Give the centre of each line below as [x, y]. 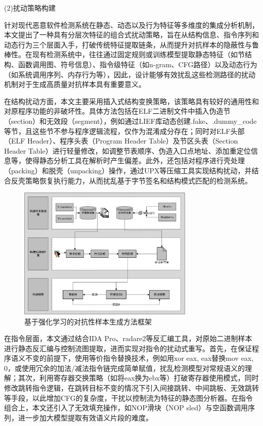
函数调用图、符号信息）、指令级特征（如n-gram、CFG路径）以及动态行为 [138, 64]
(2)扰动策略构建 [30, 8]
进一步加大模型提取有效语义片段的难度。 [85, 417]
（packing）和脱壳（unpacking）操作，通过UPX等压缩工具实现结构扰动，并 [128, 170]
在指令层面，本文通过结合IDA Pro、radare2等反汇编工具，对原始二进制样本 [128, 338]
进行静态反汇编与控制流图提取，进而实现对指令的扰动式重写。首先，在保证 [128, 348]
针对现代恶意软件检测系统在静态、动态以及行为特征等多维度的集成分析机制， [131, 25]
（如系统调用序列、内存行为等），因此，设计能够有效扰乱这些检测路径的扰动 [130, 74]
